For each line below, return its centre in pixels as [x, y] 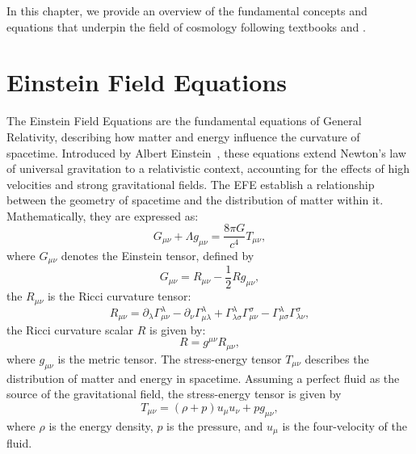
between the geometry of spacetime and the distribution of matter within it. [195, 200]
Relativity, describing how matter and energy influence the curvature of [183, 136]
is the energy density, [101, 425]
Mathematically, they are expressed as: [103, 215]
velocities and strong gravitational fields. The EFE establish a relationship [191, 184]
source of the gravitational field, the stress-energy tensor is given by [174, 394]
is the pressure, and [215, 425]
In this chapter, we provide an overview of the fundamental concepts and [187, 11]
